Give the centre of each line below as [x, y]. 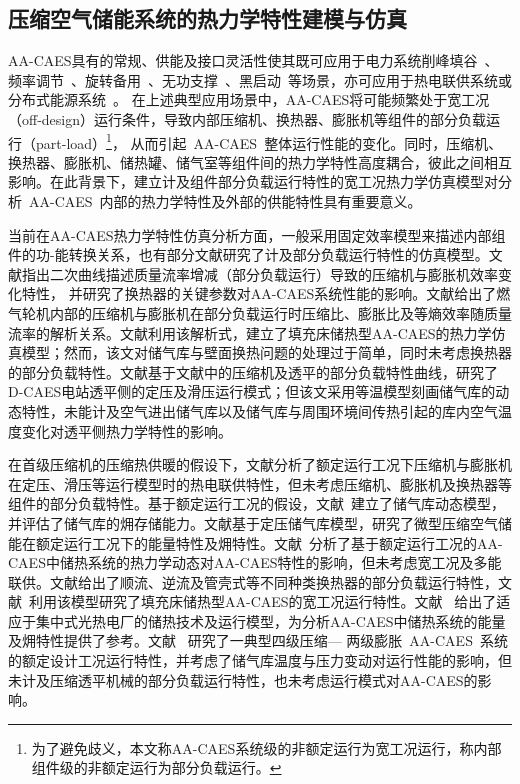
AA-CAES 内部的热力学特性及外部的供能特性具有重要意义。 [225, 201]
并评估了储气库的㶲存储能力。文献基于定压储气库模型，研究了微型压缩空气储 [260, 522]
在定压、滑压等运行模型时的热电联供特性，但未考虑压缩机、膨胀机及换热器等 [260, 483]
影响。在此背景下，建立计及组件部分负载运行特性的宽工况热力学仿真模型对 [253, 181]
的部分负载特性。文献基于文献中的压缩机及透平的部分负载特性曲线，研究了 [253, 371]
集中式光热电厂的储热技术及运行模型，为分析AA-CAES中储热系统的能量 [270, 620]
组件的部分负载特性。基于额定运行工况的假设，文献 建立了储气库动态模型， [256, 503]
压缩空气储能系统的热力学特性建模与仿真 [207, 18]
